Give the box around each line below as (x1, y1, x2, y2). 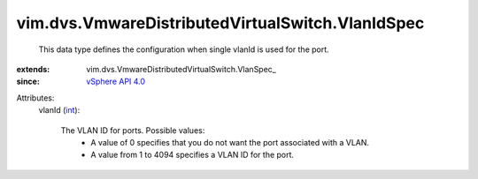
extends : (16, 63, 50, 74)
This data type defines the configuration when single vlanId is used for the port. (38, 44, 329, 55)
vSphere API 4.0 (86, 76, 146, 87)
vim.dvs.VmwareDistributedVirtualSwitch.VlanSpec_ (86, 63, 276, 74)
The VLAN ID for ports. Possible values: (60, 124, 205, 136)
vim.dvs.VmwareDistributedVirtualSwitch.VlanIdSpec (16, 13, 425, 33)
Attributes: (16, 93, 55, 103)
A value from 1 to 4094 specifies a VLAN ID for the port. (90, 150, 295, 160)
